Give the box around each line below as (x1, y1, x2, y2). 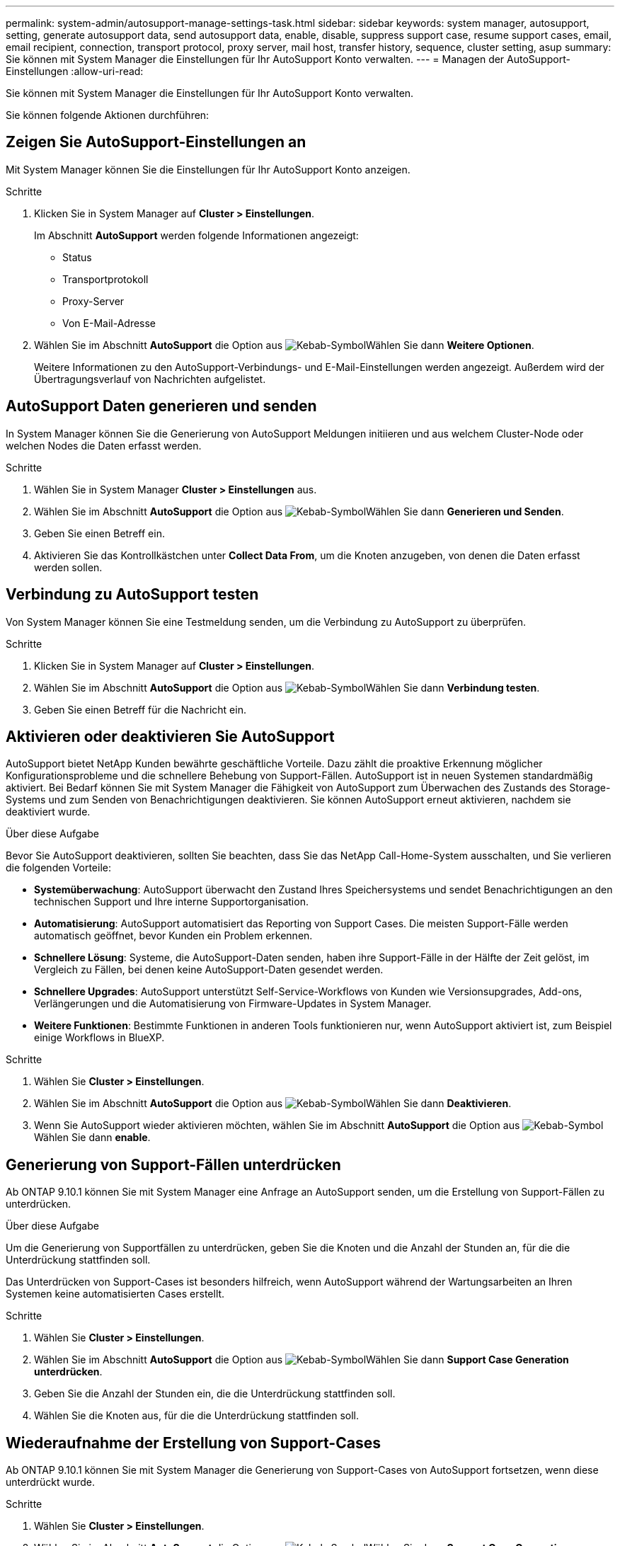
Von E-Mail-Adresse (62, 316, 156, 329)
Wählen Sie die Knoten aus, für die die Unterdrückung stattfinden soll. (34, 1409, 360, 1422)
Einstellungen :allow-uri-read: (6, 65, 144, 77)
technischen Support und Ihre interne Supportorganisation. (34, 895, 309, 908)
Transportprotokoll (62, 273, 149, 285)
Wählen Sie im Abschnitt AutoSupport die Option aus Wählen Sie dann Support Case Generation (34, 1353, 569, 1366)
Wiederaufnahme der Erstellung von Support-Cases (6, 1433, 381, 1452)
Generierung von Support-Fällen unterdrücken (6, 1155, 341, 1174)
